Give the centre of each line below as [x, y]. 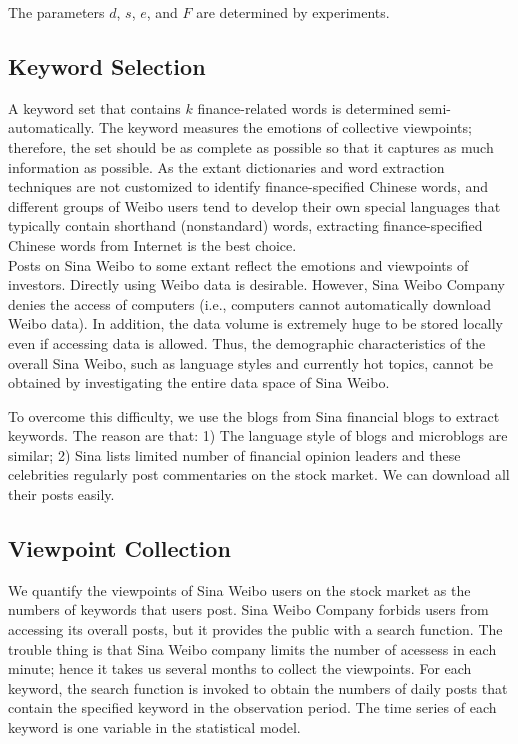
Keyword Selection [107, 65]
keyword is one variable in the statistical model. [154, 727]
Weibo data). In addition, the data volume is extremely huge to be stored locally [255, 323]
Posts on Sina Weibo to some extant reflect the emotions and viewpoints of [238, 264]
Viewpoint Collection [119, 548]
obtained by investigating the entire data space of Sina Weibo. [199, 382]
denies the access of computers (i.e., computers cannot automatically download [250, 303]
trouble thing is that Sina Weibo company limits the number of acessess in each [252, 648]
